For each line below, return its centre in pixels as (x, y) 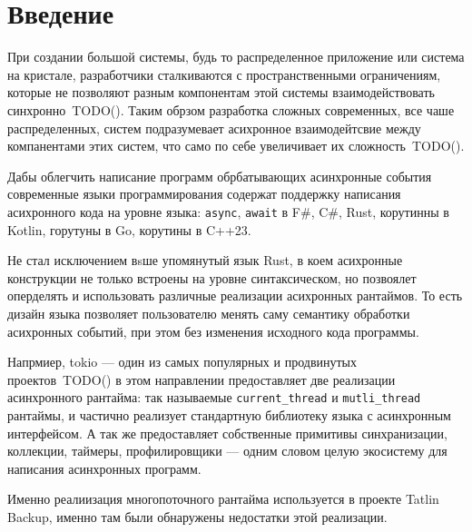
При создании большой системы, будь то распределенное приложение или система (236, 57)
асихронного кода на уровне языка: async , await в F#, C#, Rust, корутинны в (228, 211)
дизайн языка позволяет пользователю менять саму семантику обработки (209, 313)
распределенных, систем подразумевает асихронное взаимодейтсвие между (214, 128)
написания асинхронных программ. (104, 468)
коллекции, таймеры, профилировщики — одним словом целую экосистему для (227, 451)
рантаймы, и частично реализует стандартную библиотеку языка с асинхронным (229, 414)
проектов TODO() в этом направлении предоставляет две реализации (202, 379)
